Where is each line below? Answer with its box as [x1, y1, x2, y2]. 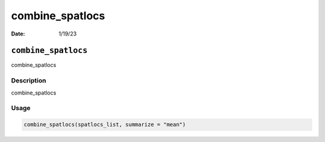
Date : [11, 30, 25, 37]
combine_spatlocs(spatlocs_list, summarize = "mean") [23, 121, 186, 128]
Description [11, 76, 46, 85]
